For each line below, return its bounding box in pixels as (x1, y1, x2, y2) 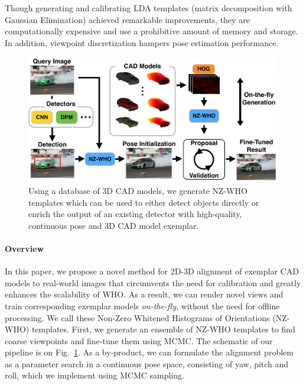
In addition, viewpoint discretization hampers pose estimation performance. (5, 36, 279, 48)
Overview (5, 242, 44, 254)
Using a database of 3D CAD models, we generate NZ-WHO (28, 184, 248, 196)
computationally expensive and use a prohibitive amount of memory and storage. (5, 25, 298, 37)
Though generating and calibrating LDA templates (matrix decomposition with (5, 2, 292, 14)
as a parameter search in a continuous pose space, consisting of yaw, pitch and (5, 357, 289, 370)
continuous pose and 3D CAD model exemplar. (28, 219, 199, 231)
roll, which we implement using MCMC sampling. (5, 369, 184, 381)
